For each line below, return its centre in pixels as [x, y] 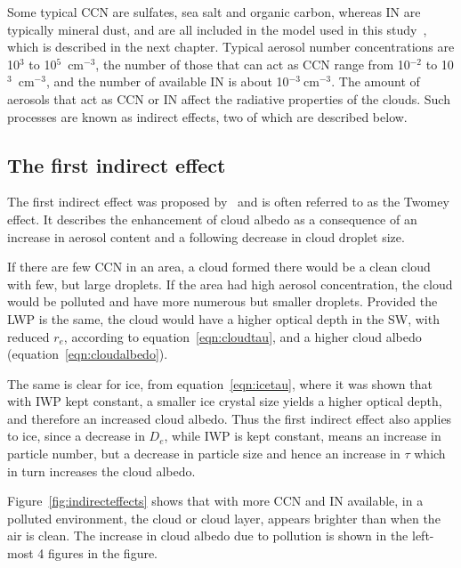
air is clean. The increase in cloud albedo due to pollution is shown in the [208, 536]
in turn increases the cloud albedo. [101, 471]
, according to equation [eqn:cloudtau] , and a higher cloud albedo [243, 336]
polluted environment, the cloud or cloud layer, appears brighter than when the [224, 518]
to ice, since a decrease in [76, 436]
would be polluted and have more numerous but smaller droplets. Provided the [222, 301]
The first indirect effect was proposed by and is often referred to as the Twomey [228, 202]
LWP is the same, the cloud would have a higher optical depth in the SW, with [223, 318]
